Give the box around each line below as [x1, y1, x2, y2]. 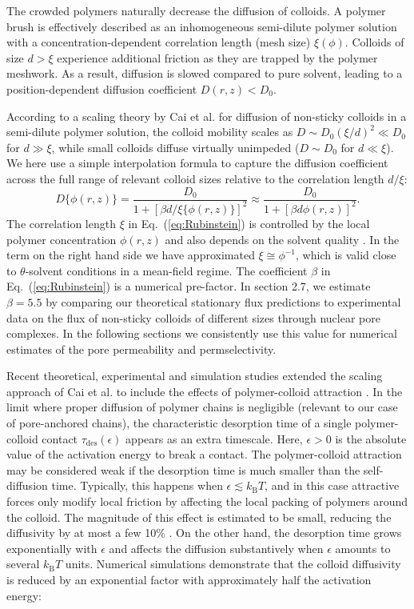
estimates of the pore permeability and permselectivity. [6, 340, 277, 357]
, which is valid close [296, 246, 396, 263]
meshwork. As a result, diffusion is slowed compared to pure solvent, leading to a [6, 65, 403, 82]
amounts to [335, 539, 391, 556]
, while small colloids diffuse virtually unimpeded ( [51, 138, 300, 155]
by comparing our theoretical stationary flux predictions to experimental [46, 293, 401, 310]
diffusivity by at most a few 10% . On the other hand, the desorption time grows [6, 524, 402, 541]
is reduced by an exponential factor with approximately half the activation [6, 571, 372, 587]
